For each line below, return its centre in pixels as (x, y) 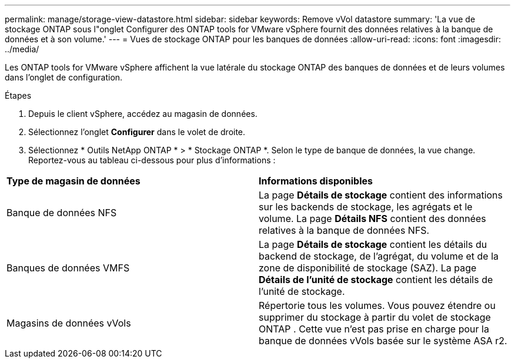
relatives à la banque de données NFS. (344, 230)
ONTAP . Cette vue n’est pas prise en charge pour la (374, 329)
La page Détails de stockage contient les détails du (373, 244)
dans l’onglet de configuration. (64, 77)
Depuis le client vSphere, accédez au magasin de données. (143, 114)
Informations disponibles (316, 181)
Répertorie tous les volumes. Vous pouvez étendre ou (377, 305)
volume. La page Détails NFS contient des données (372, 219)
